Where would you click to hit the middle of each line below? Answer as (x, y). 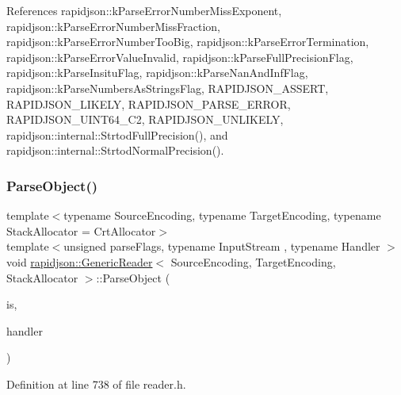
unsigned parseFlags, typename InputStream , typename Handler (222, 246)
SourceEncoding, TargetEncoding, (253, 261)
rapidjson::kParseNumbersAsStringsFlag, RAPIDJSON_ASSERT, (168, 88)
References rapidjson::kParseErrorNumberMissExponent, (144, 10)
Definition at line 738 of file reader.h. (96, 383)
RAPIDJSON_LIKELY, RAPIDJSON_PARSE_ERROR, (149, 104)
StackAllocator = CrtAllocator (81, 230)
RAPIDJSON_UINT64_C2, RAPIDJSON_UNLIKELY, (145, 119)
